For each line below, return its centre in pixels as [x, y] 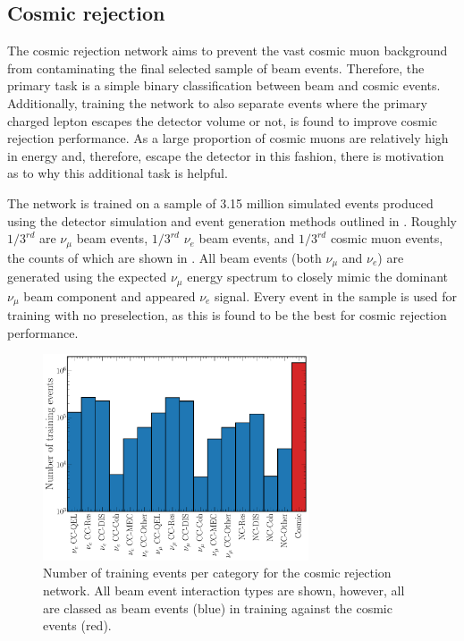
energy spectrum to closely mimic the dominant [318, 277]
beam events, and [247, 238]
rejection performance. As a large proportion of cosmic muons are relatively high [228, 138]
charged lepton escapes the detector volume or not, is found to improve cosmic [223, 120]
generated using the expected [87, 277]
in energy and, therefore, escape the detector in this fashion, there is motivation [226, 155]
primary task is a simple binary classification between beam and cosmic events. [224, 85]
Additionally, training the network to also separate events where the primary [217, 102]
